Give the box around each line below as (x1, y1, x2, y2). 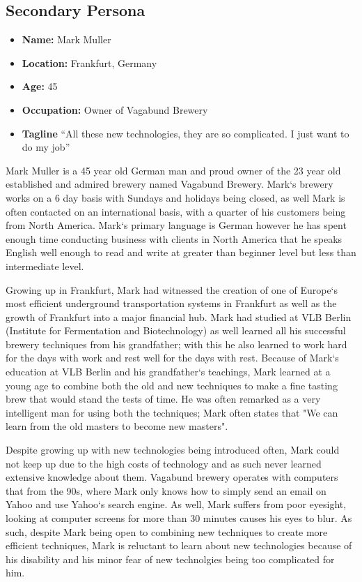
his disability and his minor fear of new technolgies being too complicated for (6, 551, 335, 566)
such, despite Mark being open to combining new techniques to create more (6, 524, 328, 539)
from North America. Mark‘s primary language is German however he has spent (6, 218, 347, 232)
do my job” (22, 140, 70, 154)
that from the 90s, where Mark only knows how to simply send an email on (6, 483, 326, 498)
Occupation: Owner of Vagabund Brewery (22, 102, 208, 117)
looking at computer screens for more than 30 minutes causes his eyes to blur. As (6, 511, 352, 525)
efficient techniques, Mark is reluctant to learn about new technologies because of (6, 538, 352, 553)
